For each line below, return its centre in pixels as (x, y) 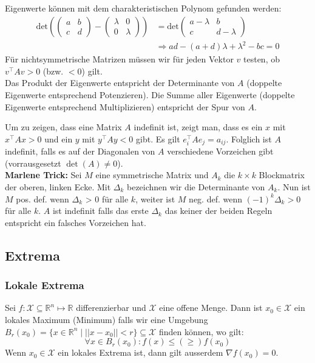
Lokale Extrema (45, 285)
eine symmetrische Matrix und (152, 175)
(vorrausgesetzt (33, 163)
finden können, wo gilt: (201, 331)
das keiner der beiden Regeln (218, 211)
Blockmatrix (282, 175)
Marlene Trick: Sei (43, 175)
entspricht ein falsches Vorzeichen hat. (76, 222)
